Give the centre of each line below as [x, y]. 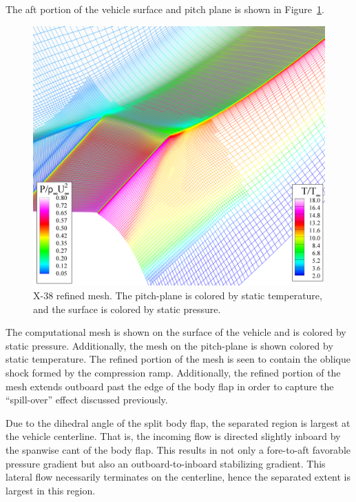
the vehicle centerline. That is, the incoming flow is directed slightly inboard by [173, 436]
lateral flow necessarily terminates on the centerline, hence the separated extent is [178, 477]
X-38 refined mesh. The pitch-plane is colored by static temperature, [178, 295]
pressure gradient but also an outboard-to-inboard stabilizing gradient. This [166, 463]
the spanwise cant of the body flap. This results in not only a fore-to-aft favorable [178, 449]
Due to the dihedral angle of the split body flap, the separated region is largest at [178, 422]
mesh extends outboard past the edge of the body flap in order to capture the [170, 386]
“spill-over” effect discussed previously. [87, 400]
